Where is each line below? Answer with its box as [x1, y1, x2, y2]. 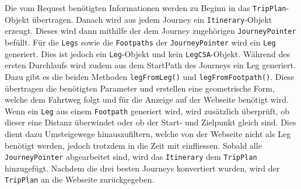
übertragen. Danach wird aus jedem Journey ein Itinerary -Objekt [32, 13, 272, 25]
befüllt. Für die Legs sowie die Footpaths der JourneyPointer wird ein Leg [5, 36, 276, 48]
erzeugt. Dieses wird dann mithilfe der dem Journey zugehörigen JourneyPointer [5, 24, 296, 37]
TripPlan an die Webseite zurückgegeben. [5, 173, 155, 185]
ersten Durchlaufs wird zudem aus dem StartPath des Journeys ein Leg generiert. [5, 59, 296, 71]
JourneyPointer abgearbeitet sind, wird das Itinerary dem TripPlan [5, 150, 257, 163]
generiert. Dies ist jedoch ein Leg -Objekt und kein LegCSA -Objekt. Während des [5, 47, 290, 60]
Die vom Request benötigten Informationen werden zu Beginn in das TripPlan [5, 2, 286, 13]
